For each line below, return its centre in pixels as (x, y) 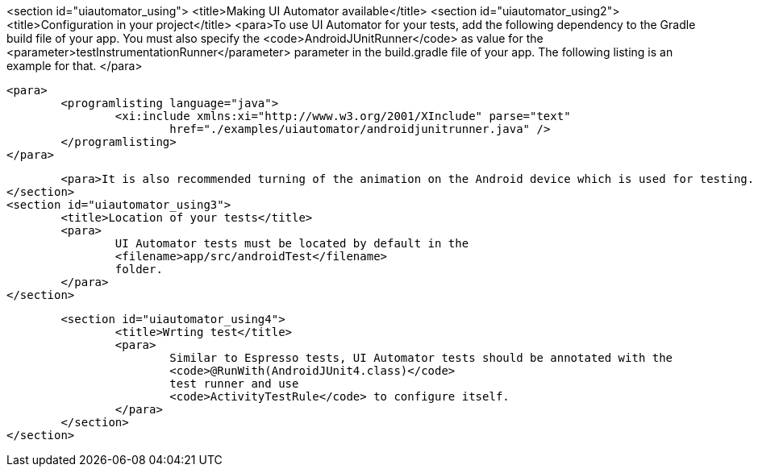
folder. (139, 269)
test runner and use (234, 384)
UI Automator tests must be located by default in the (292, 243)
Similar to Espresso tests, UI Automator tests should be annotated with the (421, 358)
